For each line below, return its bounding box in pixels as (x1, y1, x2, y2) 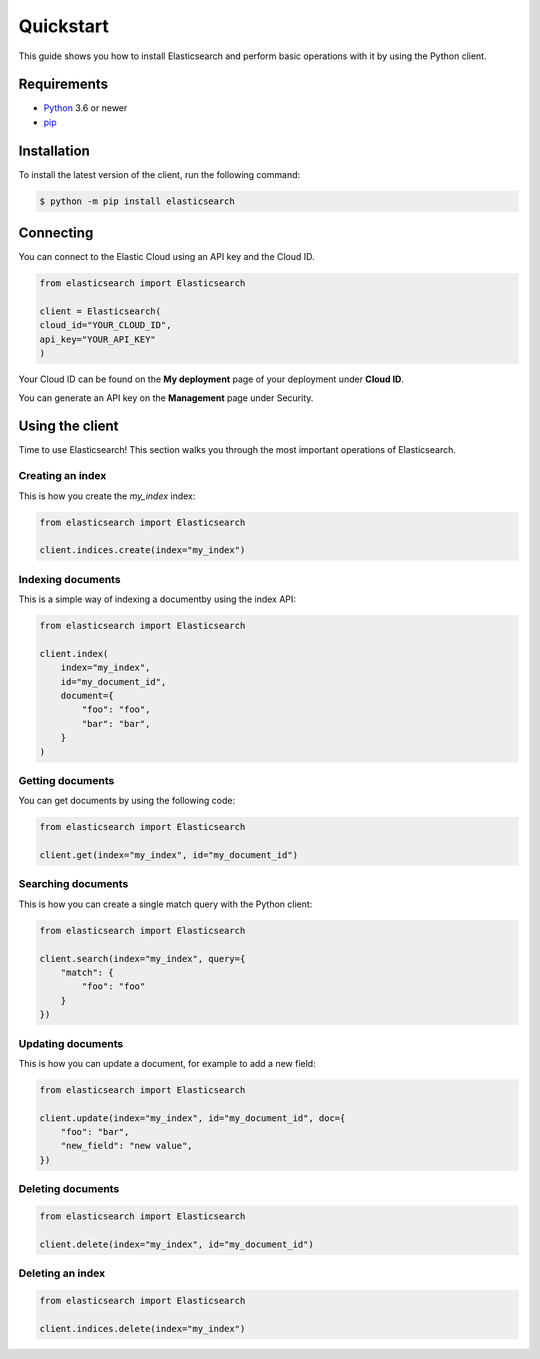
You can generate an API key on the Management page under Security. (18, 391, 314, 404)
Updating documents (18, 1036, 124, 1050)
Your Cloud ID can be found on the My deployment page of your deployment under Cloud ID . (18, 373, 405, 385)
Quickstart (18, 15, 110, 37)
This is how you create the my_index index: (18, 490, 196, 502)
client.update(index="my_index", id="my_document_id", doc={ (39, 1112, 346, 1124)
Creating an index (18, 469, 107, 483)
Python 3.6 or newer (43, 102, 128, 114)
